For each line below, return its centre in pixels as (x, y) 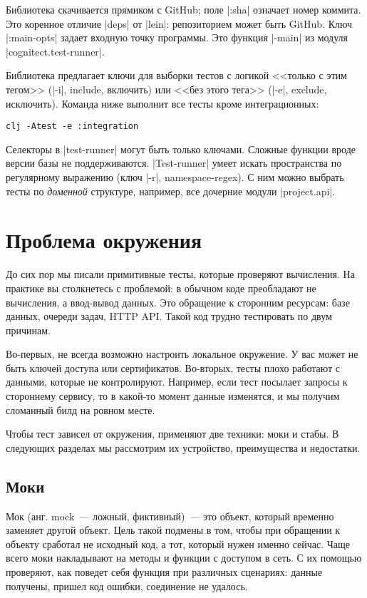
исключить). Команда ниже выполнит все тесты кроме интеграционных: (162, 103)
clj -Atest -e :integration (72, 127)
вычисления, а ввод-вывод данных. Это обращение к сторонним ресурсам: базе (178, 302)
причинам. (28, 330)
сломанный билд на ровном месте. (81, 409)
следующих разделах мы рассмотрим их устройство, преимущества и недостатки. (183, 447)
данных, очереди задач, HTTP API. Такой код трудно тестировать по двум (169, 316)
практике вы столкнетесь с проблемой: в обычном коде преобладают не (161, 288)
